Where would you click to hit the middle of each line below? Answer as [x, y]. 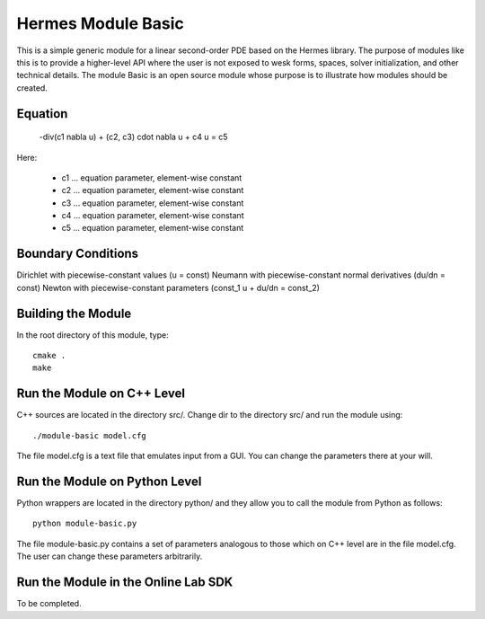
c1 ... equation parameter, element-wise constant [152, 177]
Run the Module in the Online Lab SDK [125, 583]
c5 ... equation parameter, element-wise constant [153, 228]
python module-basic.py [85, 524]
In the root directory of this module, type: [93, 335]
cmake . [49, 356]
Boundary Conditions [78, 254]
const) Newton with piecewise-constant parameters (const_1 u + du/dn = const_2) [168, 287]
